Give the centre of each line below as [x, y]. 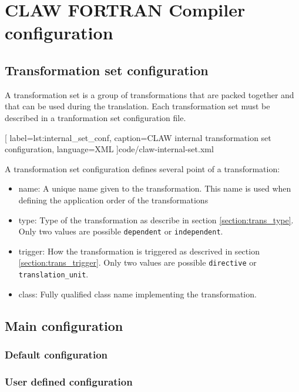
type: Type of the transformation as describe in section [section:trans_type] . [156, 220]
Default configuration [56, 354]
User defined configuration [69, 381]
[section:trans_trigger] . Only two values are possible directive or [137, 262]
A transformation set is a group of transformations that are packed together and [149, 94]
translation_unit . [53, 274]
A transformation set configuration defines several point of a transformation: [142, 168]
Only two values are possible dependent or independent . [121, 231]
